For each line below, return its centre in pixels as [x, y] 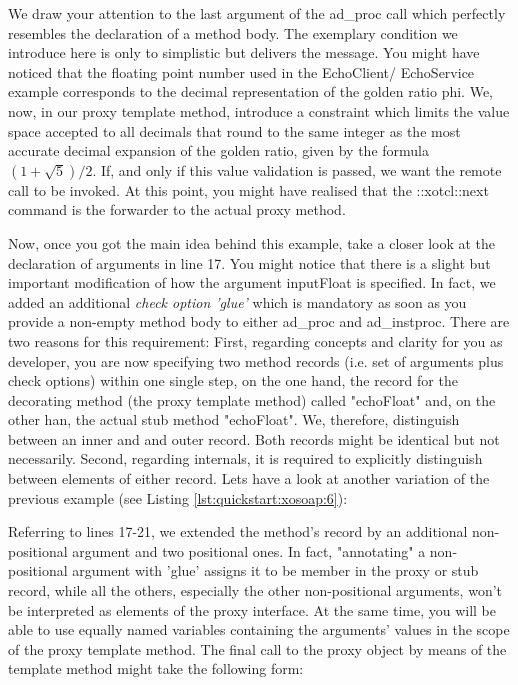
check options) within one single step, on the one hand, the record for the [233, 380]
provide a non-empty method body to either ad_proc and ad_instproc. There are [259, 321]
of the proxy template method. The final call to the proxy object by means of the [257, 648]
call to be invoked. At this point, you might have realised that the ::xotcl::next [248, 189]
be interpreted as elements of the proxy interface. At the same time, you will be [252, 609]
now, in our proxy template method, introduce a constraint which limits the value [259, 110]
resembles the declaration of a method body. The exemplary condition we [233, 32]
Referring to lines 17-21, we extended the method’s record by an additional [238, 531]
